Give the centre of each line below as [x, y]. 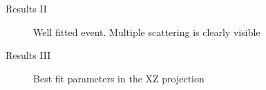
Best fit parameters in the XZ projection [119, 78]
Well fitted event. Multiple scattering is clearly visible [147, 31]
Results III [28, 55]
